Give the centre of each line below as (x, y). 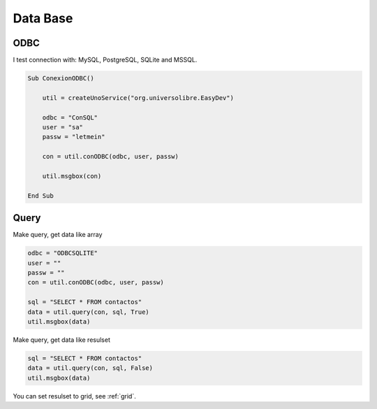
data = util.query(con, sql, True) (88, 312)
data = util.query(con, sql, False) (90, 368)
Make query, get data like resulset (62, 340)
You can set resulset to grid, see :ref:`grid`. (74, 396)
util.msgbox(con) (72, 176)
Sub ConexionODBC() (61, 78)
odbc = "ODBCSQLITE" (62, 253)
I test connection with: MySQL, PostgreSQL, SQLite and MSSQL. (105, 60)
